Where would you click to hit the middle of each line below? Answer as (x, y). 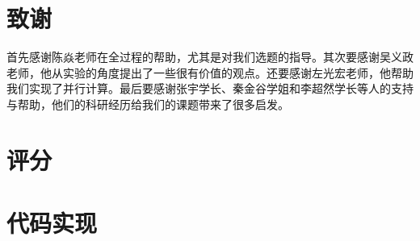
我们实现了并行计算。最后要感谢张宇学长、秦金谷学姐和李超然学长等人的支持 (210, 88)
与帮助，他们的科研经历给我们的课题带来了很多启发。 (148, 104)
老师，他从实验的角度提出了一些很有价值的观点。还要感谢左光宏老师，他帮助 (210, 72)
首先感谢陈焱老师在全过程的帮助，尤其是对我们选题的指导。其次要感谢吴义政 (210, 57)
